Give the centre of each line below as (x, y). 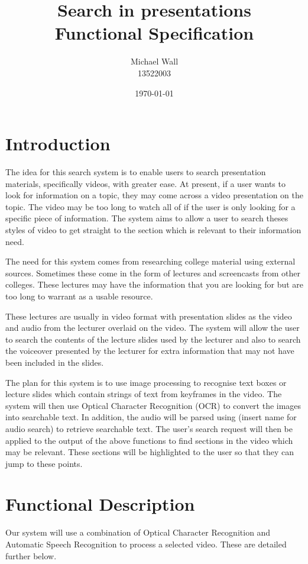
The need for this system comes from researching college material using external (150, 261)
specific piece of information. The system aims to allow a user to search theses (147, 218)
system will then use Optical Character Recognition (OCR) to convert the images (153, 405)
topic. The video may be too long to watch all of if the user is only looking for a (150, 206)
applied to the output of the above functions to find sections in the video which (149, 440)
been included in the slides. (55, 362)
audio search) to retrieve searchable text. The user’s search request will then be (149, 428)
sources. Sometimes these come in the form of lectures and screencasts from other (153, 273)
